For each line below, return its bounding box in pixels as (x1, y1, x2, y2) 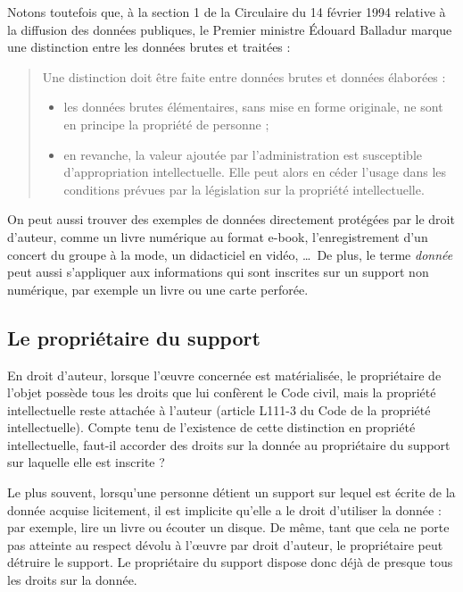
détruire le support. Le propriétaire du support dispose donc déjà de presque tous (7, 553, 453, 571)
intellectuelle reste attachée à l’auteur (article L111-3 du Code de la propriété (7, 400, 431, 419)
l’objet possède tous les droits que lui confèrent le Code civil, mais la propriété (7, 383, 436, 402)
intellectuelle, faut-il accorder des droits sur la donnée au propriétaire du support (7, 435, 451, 454)
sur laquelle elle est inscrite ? (7, 453, 165, 471)
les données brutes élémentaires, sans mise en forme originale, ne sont (63, 97, 443, 116)
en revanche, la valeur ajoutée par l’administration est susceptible (63, 145, 423, 163)
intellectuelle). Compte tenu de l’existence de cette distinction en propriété (7, 418, 416, 437)
